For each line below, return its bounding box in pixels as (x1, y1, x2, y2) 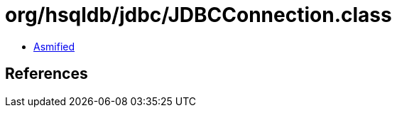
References (5, 65, 88, 83)
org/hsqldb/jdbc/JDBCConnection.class (5, 3, 392, 27)
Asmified (33, 40, 75, 53)
